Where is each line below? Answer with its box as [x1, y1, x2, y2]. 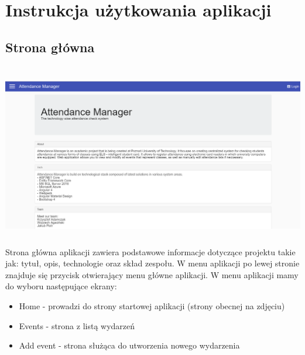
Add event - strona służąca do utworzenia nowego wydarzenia [19, 339, 240, 351]
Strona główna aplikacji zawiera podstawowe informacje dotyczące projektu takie [5, 245, 296, 258]
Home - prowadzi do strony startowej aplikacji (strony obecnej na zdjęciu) [19, 299, 285, 312]
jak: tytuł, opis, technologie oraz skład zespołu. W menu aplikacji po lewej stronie [5, 257, 300, 269]
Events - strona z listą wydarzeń [19, 319, 135, 332]
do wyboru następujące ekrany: [5, 280, 117, 292]
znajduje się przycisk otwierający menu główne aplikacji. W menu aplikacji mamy [5, 268, 299, 280]
